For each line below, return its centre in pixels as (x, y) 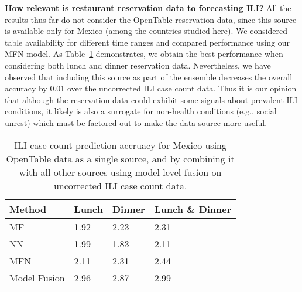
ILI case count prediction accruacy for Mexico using (121, 145)
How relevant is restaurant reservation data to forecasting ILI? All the (148, 8)
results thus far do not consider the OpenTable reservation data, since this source (151, 19)
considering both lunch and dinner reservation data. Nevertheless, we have (138, 65)
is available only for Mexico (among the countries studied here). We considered (146, 31)
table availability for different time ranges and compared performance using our (147, 42)
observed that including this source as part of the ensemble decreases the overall (149, 77)
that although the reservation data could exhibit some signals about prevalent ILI (151, 99)
